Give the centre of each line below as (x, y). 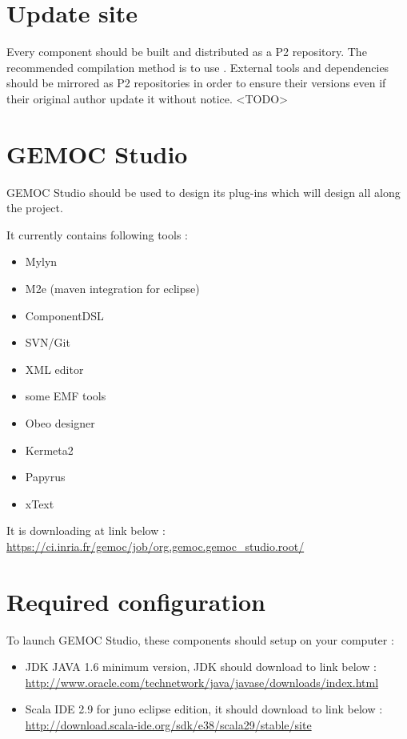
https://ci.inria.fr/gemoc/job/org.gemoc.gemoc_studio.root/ (156, 546)
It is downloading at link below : (86, 530)
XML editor (54, 369)
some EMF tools (66, 396)
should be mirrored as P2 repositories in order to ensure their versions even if (196, 83)
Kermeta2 (49, 450)
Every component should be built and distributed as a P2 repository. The (187, 52)
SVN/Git (48, 342)
